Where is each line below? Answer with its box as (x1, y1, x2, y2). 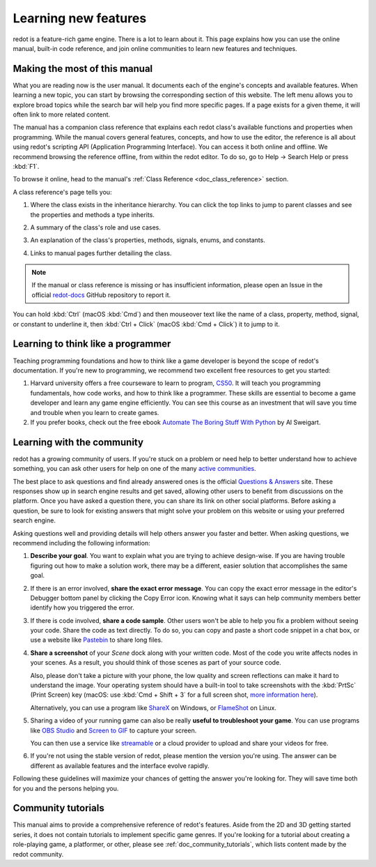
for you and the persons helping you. (13, 784, 119, 792)
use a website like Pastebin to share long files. (30, 635, 163, 644)
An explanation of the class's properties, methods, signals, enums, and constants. (30, 236, 266, 244)
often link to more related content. (13, 110, 111, 119)
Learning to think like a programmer (13, 338, 171, 350)
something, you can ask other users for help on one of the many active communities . (13, 465, 257, 473)
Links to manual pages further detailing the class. (30, 248, 172, 257)
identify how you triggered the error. (30, 603, 135, 612)
